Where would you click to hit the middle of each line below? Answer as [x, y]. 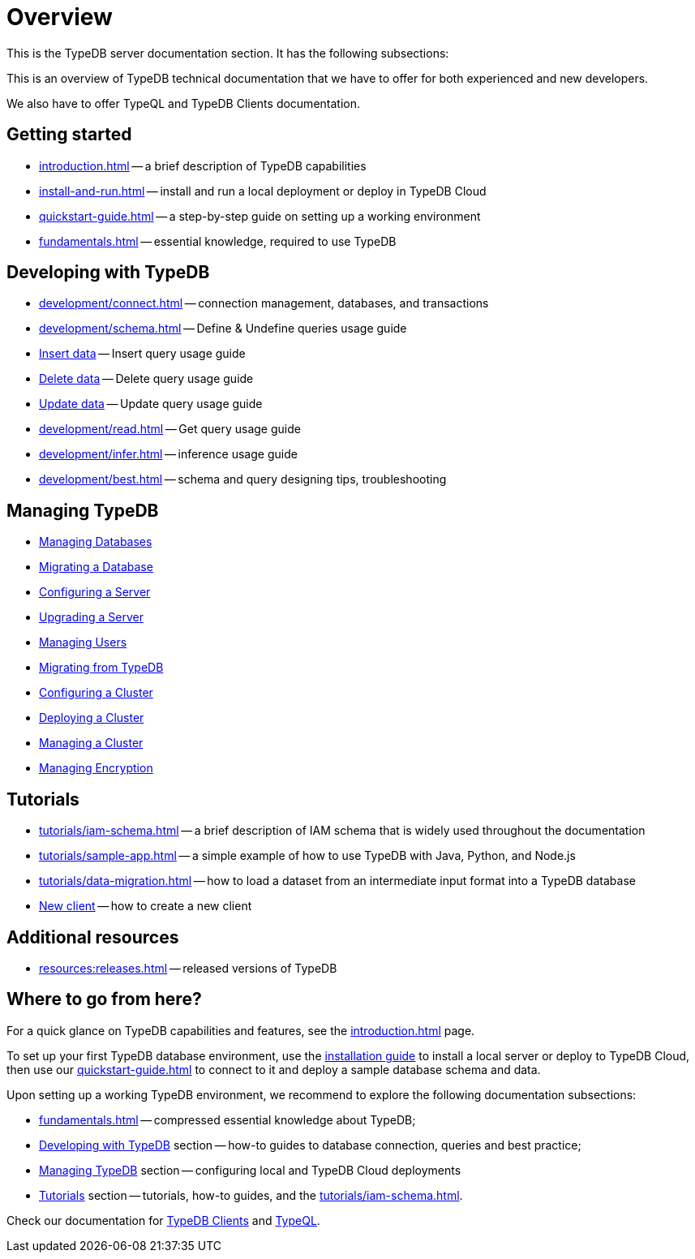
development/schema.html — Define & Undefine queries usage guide [223, 329]
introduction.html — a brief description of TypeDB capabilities [203, 165]
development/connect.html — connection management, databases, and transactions [264, 303]
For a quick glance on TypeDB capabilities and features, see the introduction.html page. [241, 1030]
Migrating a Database [96, 567]
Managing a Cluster [91, 743]
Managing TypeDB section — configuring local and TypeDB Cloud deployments [250, 1170]
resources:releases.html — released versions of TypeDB [188, 968]
